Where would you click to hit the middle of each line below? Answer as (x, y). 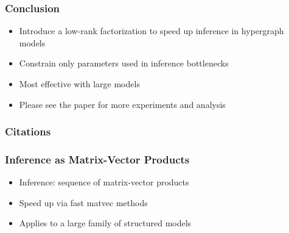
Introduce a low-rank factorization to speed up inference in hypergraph (151, 31)
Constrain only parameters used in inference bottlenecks (124, 63)
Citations (28, 131)
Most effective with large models (79, 84)
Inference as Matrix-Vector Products (97, 159)
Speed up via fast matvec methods (83, 202)
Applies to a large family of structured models (105, 223)
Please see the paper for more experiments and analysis (122, 104)
